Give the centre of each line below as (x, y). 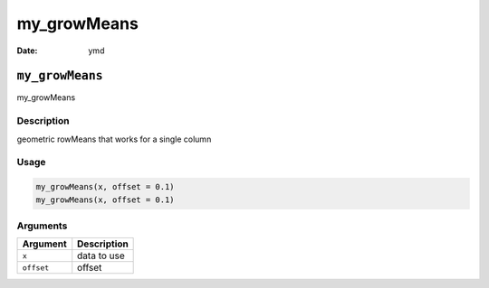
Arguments (42, 226)
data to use (101, 255)
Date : (27, 51)
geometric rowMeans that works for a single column (114, 139)
